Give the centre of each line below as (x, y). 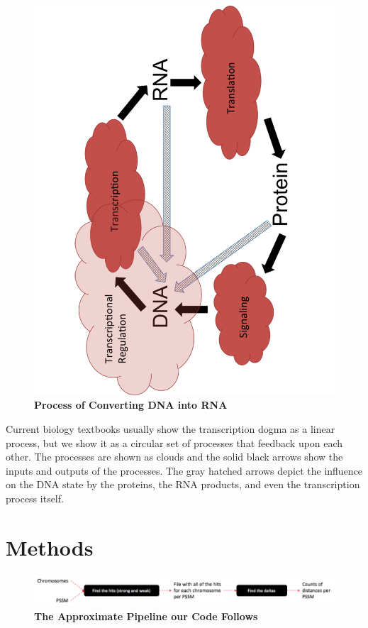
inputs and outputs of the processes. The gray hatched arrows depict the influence (184, 470)
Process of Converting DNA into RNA (131, 405)
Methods (50, 547)
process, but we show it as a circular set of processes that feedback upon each (174, 442)
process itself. (35, 498)
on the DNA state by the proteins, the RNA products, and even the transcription (183, 484)
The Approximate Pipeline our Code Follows (146, 616)
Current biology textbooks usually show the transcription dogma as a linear (171, 429)
